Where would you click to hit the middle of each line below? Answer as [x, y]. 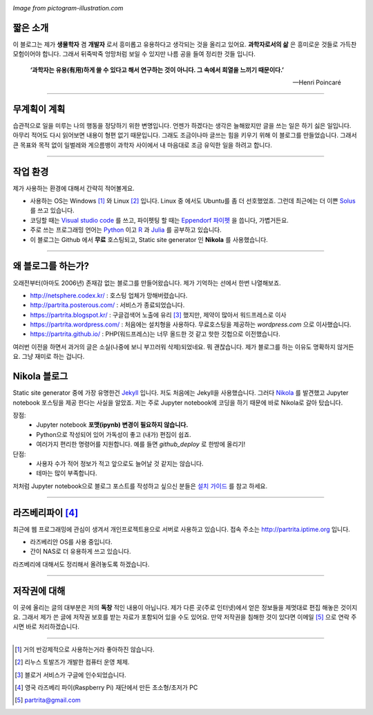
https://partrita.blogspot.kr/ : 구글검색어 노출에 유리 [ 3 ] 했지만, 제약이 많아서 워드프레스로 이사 [158, 315]
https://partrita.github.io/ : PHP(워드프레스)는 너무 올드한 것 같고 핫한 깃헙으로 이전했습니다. [155, 334]
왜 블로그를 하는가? [51, 266]
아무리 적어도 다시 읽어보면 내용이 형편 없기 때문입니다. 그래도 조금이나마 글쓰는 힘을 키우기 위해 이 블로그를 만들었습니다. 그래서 [185, 136]
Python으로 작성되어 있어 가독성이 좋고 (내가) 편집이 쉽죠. [114, 434]
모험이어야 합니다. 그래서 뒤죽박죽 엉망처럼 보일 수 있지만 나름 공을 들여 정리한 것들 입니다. [134, 54]
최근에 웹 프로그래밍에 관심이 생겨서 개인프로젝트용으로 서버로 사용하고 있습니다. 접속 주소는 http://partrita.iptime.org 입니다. [181, 529]
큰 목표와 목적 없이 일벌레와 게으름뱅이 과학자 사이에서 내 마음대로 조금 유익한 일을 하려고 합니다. [143, 145]
